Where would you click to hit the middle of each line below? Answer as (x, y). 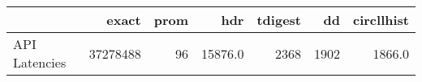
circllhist (381, 20)
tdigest (279, 20)
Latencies (40, 62)
